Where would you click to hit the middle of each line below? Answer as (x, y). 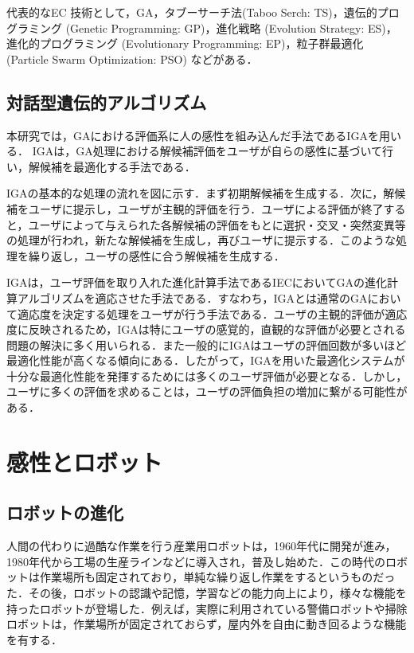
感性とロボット (85, 461)
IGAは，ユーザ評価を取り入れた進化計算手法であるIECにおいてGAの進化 (197, 282)
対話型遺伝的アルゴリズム (107, 102)
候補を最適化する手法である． (117, 166)
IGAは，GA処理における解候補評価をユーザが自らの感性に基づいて (207, 151)
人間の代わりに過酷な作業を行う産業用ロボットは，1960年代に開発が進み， (201, 546)
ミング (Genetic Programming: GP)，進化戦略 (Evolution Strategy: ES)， (213, 27)
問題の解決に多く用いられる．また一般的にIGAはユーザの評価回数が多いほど (207, 344)
